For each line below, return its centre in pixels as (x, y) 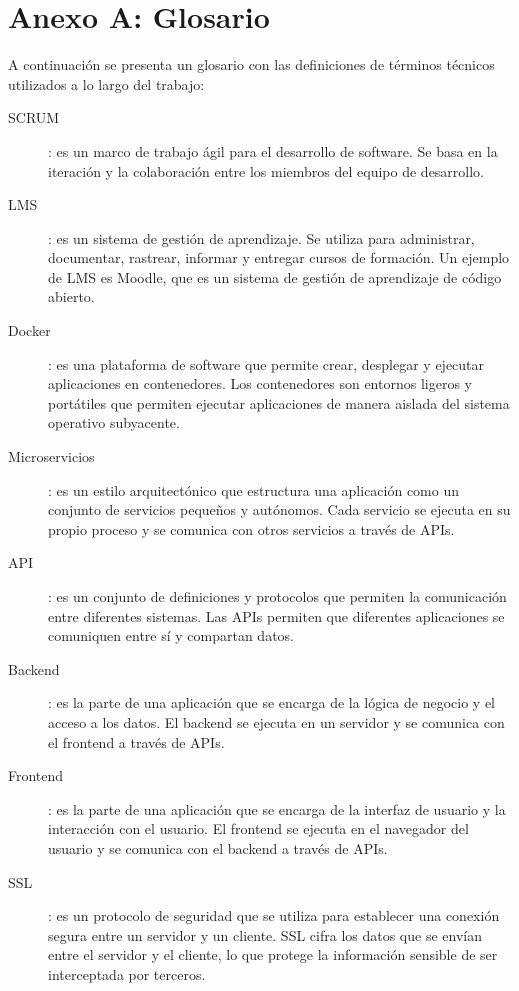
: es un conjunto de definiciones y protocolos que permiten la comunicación (277, 596)
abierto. (71, 296)
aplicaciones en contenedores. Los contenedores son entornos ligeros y (260, 383)
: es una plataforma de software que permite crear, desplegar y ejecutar (266, 363)
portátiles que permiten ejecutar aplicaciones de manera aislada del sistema (279, 402)
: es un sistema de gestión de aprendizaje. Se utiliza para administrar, (261, 237)
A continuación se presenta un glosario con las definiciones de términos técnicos (251, 64)
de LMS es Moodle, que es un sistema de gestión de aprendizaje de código (275, 276)
